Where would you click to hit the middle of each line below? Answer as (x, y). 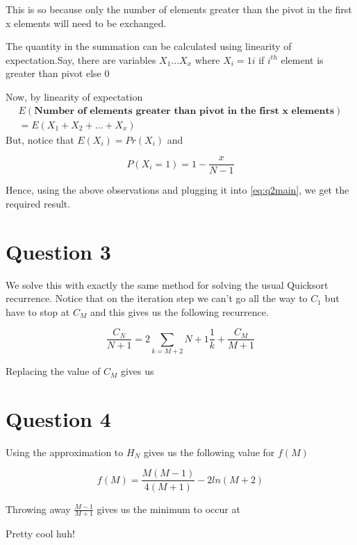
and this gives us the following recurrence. (179, 311)
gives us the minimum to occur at (168, 509)
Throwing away (38, 509)
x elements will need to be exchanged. (86, 23)
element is (302, 59)
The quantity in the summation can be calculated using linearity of (149, 46)
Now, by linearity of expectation (74, 96)
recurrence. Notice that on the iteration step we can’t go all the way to (157, 298)
